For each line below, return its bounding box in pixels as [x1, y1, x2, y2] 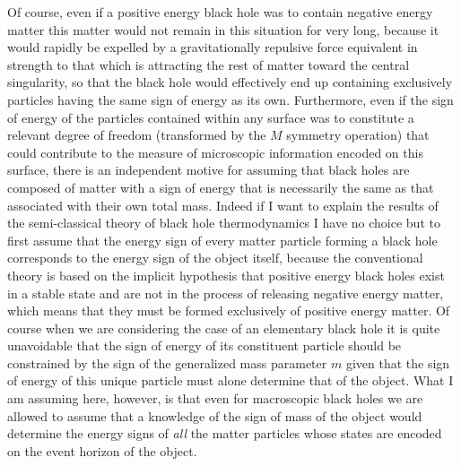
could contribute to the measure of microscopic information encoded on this [7, 142, 423, 161]
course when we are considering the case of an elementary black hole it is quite [7, 318, 440, 337]
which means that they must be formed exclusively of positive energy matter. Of [7, 301, 450, 320]
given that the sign [345, 353, 450, 372]
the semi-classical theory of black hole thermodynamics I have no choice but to [7, 213, 440, 232]
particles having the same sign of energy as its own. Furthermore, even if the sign [7, 90, 454, 108]
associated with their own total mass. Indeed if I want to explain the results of [7, 195, 439, 214]
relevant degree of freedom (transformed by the [7, 125, 266, 144]
